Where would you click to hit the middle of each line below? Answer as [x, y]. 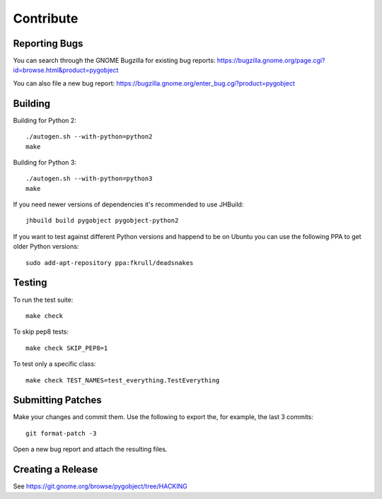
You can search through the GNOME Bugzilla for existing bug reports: [114, 61]
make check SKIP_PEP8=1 [67, 348]
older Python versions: [46, 247]
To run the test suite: [43, 300]
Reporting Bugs [48, 43]
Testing [30, 283]
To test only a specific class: [54, 364]
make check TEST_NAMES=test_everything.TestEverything [123, 380]
